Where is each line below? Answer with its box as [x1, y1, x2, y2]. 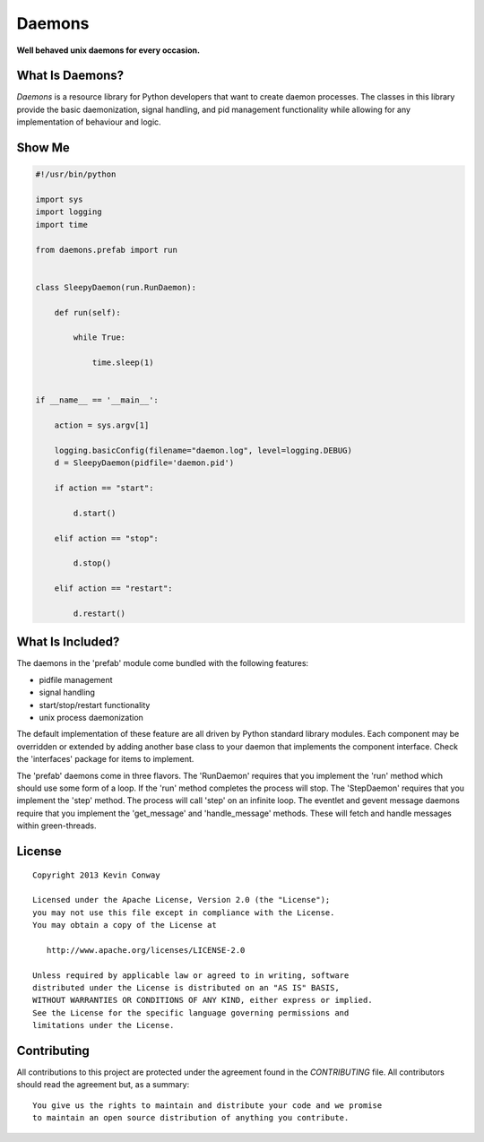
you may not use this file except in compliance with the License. [32, 907, 335, 918]
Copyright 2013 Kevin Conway [32, 869, 160, 880]
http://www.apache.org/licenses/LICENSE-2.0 [46, 945, 246, 955]
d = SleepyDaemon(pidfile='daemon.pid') [54, 458, 235, 468]
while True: [73, 333, 125, 342]
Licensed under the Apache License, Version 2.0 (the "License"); [32, 895, 331, 905]
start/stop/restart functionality [39, 699, 151, 710]
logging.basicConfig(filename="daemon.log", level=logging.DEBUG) [54, 445, 353, 455]
